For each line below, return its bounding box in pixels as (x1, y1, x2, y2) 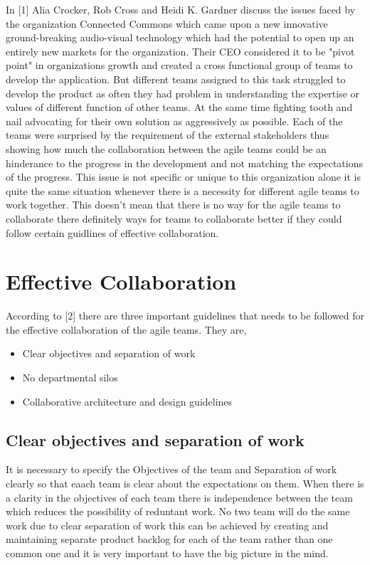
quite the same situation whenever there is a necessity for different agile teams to (6, 183, 359, 198)
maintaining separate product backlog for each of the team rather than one (6, 532, 333, 546)
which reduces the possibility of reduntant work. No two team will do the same (6, 504, 350, 519)
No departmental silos (22, 370, 118, 384)
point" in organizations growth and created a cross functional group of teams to (6, 58, 353, 73)
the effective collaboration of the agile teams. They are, (6, 322, 247, 337)
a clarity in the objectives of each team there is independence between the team (6, 490, 353, 505)
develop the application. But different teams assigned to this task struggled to (6, 71, 346, 86)
